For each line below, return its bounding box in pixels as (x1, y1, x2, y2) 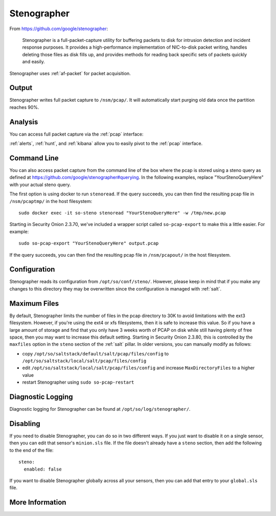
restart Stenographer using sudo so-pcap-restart (22, 379, 134, 386)
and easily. (22, 59, 45, 65)
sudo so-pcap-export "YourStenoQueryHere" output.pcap (18, 240, 159, 246)
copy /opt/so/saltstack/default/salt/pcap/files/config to (22, 350, 169, 356)
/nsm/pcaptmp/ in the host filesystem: (9, 198, 93, 204)
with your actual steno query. (9, 182, 71, 188)
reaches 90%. (9, 104, 39, 110)
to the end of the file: (9, 447, 54, 453)
